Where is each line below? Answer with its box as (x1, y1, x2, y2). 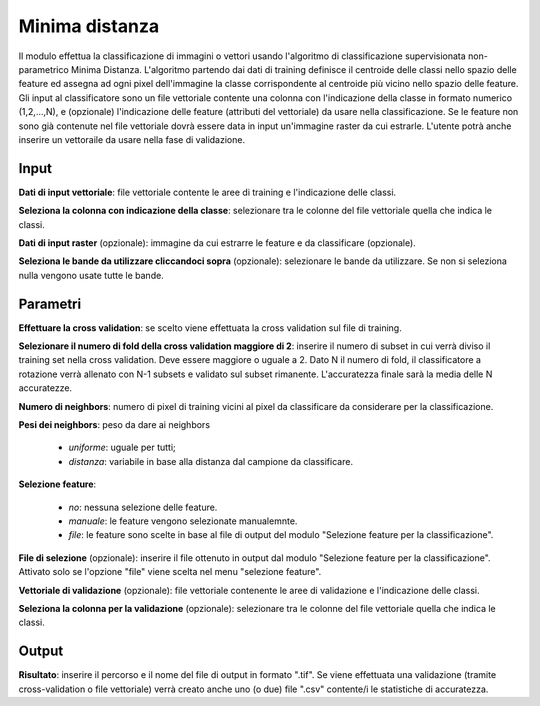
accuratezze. (18, 382, 73, 394)
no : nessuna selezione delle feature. (68, 501, 218, 513)
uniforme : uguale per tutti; (68, 441, 177, 454)
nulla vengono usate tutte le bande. (18, 269, 164, 281)
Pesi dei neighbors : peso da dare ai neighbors (18, 419, 210, 430)
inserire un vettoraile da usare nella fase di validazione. (18, 133, 245, 145)
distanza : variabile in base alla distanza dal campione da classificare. (68, 455, 354, 467)
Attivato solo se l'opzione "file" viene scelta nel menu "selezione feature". (18, 566, 322, 578)
